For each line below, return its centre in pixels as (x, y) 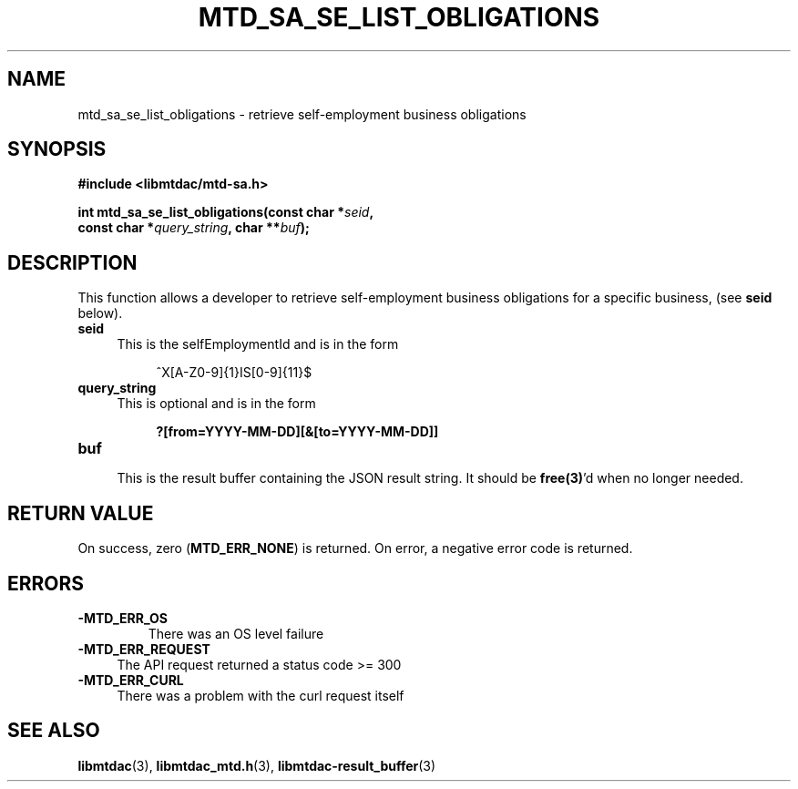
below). (100, 313)
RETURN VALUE (81, 513)
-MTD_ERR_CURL (131, 680)
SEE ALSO (54, 731)
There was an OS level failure (236, 633)
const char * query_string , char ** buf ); (194, 228)
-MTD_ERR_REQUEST (144, 649)
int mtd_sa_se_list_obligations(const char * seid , (226, 212)
